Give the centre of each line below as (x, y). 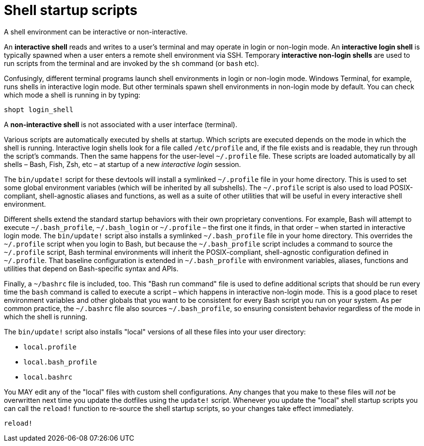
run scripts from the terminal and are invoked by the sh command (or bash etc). (131, 63)
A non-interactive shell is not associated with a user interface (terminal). (121, 124)
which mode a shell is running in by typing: (72, 95)
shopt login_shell (39, 109)
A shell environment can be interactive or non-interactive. (96, 32)
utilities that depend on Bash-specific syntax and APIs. (91, 268)
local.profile (50, 347)
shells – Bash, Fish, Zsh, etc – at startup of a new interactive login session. (122, 164)
